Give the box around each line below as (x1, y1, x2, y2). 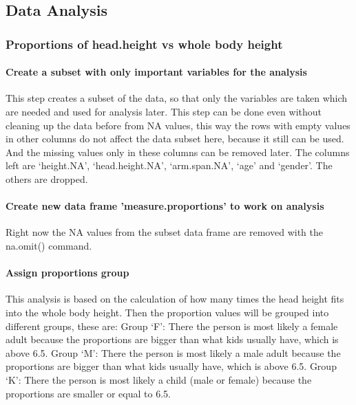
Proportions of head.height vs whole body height (6, 35, 283, 52)
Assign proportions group (6, 265, 129, 280)
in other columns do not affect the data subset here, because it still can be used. (6, 131, 344, 146)
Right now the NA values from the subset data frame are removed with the (6, 225, 323, 239)
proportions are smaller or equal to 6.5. (6, 386, 171, 400)
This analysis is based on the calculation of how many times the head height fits (6, 292, 344, 306)
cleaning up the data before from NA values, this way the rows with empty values (6, 118, 350, 132)
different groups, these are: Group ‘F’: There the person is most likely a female (6, 318, 338, 333)
